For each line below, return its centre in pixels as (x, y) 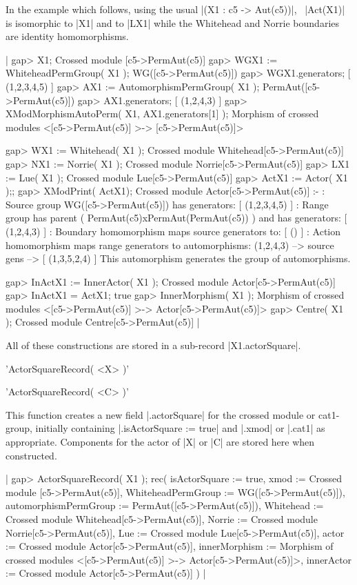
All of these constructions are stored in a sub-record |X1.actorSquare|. (153, 345)
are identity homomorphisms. (67, 36)
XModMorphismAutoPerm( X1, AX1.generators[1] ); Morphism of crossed (162, 113)
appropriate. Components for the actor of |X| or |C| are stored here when (160, 442)
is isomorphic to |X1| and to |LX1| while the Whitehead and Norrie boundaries (173, 22)
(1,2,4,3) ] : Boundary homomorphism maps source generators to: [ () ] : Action (173, 231)
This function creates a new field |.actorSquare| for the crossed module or (161, 414)
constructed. (31, 455)
